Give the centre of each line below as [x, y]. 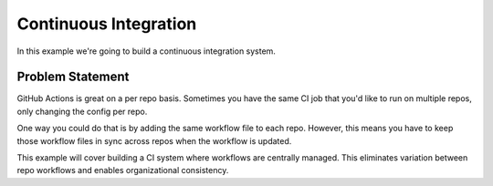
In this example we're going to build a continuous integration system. [146, 51]
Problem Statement [73, 77]
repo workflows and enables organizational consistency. [123, 170]
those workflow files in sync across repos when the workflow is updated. [154, 140]
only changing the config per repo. [82, 111]
